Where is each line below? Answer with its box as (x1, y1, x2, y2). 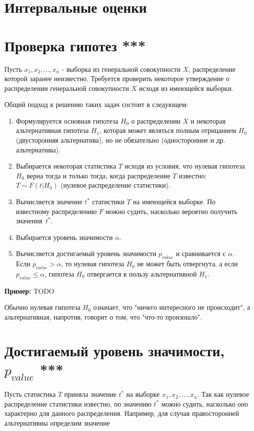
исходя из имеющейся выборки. (139, 83, 233, 93)
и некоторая (190, 115, 226, 126)
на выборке (126, 389, 160, 399)
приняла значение (64, 389, 117, 399)
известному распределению (16, 206, 97, 216)
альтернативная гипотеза (16, 125, 89, 135)
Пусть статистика (4, 389, 56, 399)
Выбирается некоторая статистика (16, 161, 116, 171)
